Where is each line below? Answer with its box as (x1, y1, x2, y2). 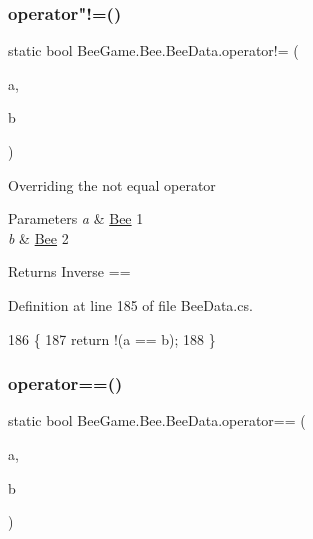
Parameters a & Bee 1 (8, 208, 144, 229)
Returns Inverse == (8, 261, 131, 282)
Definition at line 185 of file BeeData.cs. (8, 294, 253, 315)
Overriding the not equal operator (8, 174, 216, 195)
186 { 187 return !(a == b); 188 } (8, 328, 216, 349)
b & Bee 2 (8, 227, 69, 248)
